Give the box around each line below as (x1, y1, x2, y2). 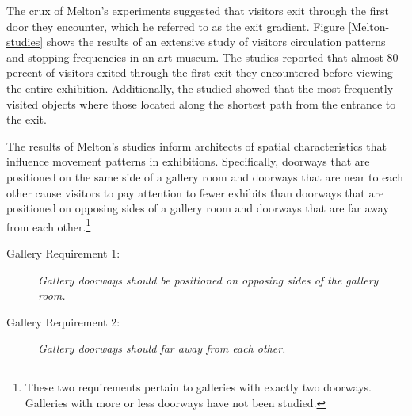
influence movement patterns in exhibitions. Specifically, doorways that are (6, 153, 370, 170)
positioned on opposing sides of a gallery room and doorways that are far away (6, 200, 389, 216)
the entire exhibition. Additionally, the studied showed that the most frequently (6, 79, 394, 96)
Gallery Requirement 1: (6, 244, 120, 261)
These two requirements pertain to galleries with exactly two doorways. (25, 378, 372, 395)
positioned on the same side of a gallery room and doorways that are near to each (6, 168, 403, 185)
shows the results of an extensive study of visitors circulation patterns (46, 33, 386, 50)
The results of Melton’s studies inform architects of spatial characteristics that (6, 137, 387, 154)
